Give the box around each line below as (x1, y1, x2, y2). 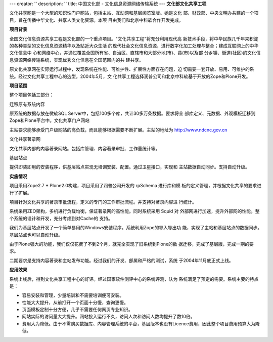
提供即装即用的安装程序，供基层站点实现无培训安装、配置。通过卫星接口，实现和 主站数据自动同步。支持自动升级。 (9, 164, 250, 170)
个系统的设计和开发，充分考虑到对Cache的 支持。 (9, 215, 113, 221)
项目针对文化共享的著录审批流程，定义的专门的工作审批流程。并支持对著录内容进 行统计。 (9, 199, 197, 205)
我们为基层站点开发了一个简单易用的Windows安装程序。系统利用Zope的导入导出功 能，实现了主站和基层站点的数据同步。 (9, 225, 262, 231)
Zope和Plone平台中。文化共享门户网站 (9, 117, 90, 123)
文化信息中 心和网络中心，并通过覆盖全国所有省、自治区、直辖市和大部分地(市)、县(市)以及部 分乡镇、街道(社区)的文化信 (9, 50, 261, 56)
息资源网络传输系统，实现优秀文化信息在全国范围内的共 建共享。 (9, 57, 144, 63)
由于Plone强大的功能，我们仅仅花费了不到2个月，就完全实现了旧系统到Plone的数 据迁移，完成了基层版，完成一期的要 (9, 241, 254, 247)
